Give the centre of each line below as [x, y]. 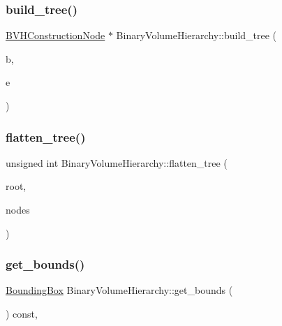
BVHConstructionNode [55, 35]
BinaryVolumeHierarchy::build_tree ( [196, 35]
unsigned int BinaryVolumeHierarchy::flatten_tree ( [117, 162]
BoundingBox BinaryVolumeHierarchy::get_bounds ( [119, 290]
